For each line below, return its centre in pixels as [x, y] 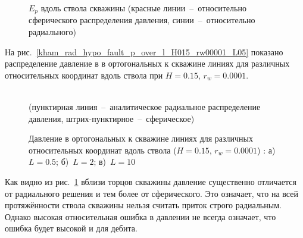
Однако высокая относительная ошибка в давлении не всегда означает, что [140, 216]
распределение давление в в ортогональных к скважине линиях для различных [147, 63]
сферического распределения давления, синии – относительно [142, 20]
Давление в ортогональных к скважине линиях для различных [141, 138]
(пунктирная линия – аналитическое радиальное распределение [145, 107]
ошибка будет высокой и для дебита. [71, 228]
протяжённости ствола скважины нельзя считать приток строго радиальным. [143, 205]
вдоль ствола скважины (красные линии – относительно [143, 8]
